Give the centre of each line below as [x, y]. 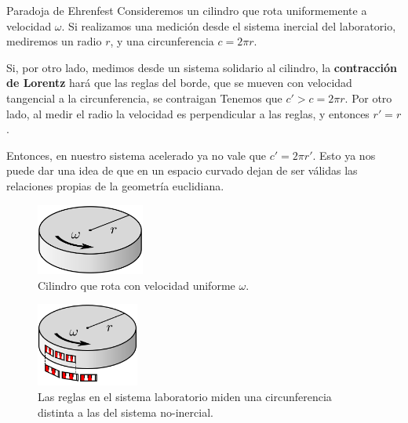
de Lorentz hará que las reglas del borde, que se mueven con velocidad [179, 83]
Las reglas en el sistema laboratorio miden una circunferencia [185, 396]
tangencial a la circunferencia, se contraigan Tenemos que [144, 98]
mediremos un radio [54, 41]
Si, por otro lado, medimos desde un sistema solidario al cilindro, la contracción [202, 67]
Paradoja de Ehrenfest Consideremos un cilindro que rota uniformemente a [187, 10]
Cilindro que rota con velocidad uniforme [137, 285]
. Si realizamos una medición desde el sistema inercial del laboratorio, [229, 25]
